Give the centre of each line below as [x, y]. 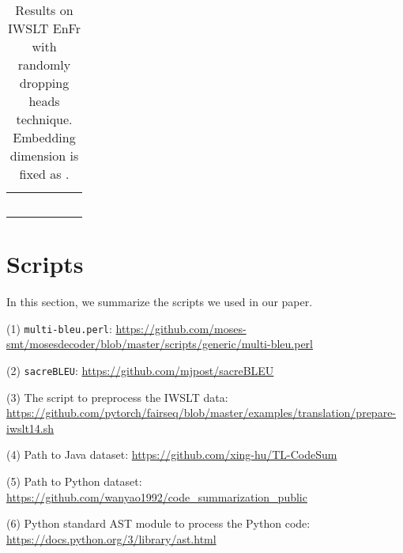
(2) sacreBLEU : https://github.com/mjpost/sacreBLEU [140, 370]
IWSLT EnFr [44, 28]
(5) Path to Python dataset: [74, 481]
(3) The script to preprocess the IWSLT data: [117, 397]
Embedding [44, 137]
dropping [44, 83]
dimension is [44, 155]
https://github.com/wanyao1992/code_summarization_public [157, 496]
